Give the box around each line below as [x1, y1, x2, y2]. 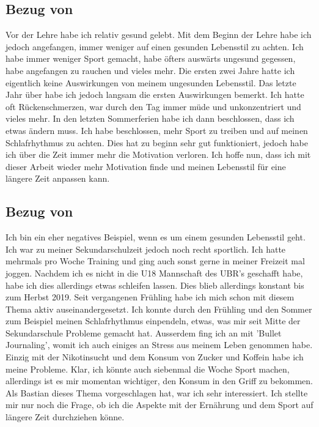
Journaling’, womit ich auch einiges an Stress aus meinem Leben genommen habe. [5, 338, 313, 351]
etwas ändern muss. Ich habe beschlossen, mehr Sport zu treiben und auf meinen [5, 124, 308, 136]
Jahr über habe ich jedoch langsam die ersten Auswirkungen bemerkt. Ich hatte [5, 88, 304, 101]
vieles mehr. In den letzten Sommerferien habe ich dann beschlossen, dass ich [5, 112, 295, 125]
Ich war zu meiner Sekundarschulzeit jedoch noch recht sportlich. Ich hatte [5, 242, 286, 255]
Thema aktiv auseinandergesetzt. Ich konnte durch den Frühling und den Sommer [5, 302, 312, 315]
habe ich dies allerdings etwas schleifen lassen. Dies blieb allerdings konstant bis [5, 278, 304, 291]
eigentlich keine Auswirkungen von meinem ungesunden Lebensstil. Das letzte [5, 76, 296, 89]
